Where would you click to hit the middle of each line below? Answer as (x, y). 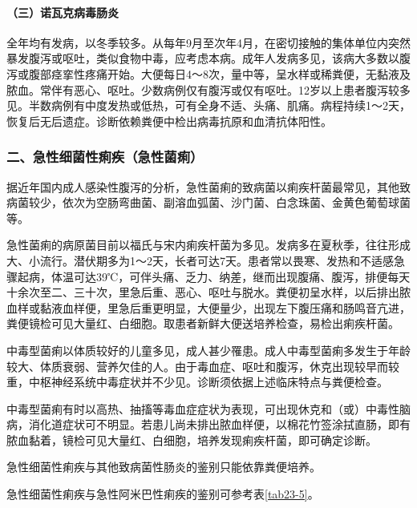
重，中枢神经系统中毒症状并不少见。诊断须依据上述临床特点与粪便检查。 (197, 382)
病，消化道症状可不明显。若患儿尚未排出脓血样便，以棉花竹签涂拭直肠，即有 (208, 424)
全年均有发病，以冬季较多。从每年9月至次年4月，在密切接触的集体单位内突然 (208, 42)
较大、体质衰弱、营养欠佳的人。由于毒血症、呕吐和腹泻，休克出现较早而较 (203, 366)
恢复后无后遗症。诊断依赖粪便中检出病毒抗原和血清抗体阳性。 (169, 121)
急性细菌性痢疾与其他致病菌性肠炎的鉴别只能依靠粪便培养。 (164, 467)
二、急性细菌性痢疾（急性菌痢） (105, 157)
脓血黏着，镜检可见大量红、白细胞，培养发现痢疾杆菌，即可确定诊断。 (192, 439)
